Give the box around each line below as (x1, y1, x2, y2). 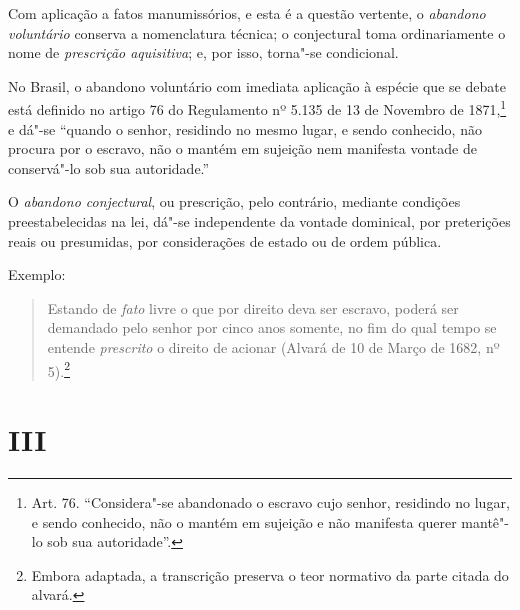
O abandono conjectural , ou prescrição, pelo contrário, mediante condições (8, 191, 461, 212)
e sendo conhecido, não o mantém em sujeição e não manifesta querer (31, 511, 457, 532)
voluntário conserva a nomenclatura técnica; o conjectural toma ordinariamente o (8, 22, 506, 43)
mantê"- (461, 511, 509, 532)
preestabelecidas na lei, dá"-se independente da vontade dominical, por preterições (8, 211, 511, 231)
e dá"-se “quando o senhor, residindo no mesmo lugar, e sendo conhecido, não (8, 118, 482, 139)
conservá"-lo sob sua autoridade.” (8, 157, 210, 178)
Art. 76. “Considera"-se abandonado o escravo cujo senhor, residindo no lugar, (31, 491, 510, 512)
